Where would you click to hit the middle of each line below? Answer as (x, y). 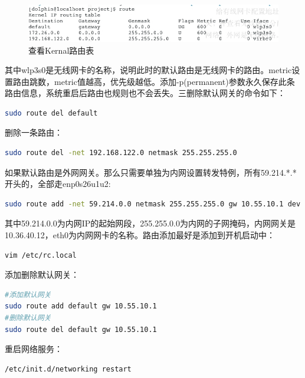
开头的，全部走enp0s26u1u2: (58, 184)
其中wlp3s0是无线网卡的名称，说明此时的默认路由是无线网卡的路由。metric (148, 70)
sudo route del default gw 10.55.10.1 (81, 329)
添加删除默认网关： (42, 275)
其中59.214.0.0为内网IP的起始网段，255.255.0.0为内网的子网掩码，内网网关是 (150, 223)
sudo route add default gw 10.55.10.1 (81, 306)
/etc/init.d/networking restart (68, 369)
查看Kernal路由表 (61, 50)
